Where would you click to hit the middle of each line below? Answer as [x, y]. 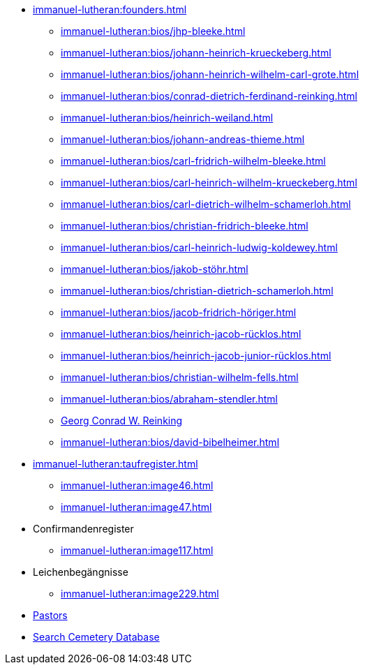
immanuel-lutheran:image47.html [136, 507]
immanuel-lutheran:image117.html [137, 550]
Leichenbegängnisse [81, 572]
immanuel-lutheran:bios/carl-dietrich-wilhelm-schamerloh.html [206, 204]
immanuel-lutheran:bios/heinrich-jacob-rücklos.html [181, 334]
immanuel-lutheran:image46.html [137, 485]
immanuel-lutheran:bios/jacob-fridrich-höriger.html [179, 312]
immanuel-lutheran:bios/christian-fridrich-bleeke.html [185, 226]
